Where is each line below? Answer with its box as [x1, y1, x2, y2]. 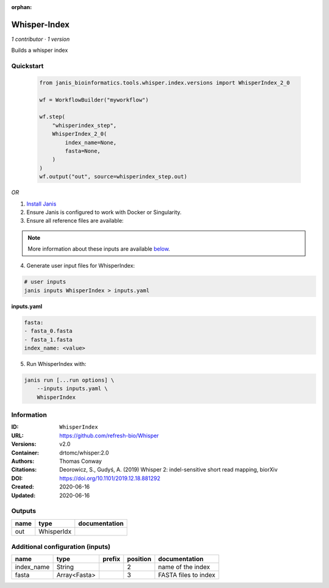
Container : [11, 449, 40, 456]
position [127, 555, 152, 564]
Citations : [11, 466, 37, 473]
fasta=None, [65, 147, 101, 154]
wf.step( [39, 113, 66, 120]
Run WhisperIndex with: [26, 360, 87, 367]
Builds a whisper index [11, 46, 68, 54]
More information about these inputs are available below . [27, 245, 171, 253]
